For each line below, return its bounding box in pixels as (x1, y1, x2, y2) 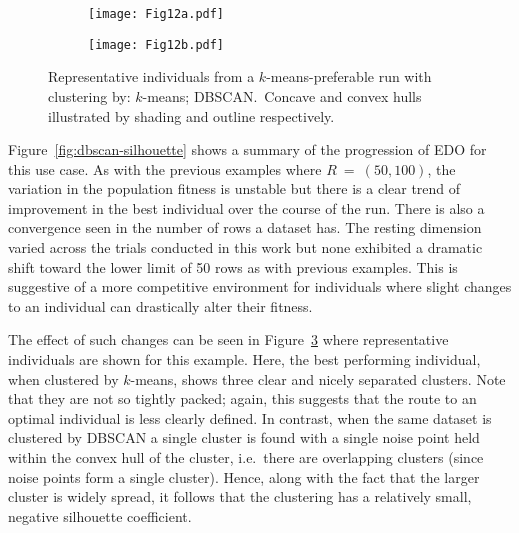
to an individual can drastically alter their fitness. (8, 295, 313, 316)
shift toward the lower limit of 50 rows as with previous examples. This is (8, 256, 458, 277)
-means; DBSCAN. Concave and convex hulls (142, 85, 422, 106)
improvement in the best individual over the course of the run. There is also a (8, 197, 485, 218)
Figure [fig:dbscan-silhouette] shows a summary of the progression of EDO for (8, 139, 487, 160)
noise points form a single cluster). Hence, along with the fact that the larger (8, 466, 480, 487)
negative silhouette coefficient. (8, 505, 192, 526)
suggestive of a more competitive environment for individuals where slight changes (8, 276, 512, 297)
